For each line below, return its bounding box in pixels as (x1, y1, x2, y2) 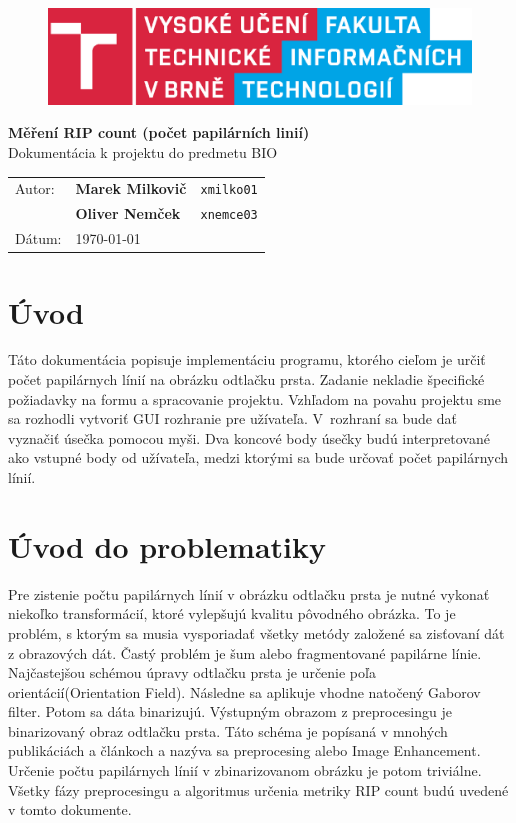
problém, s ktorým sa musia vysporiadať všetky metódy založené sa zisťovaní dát (8, 622, 505, 643)
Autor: (15, 178, 55, 199)
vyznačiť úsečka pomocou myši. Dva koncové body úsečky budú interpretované (8, 427, 490, 448)
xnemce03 (200, 208, 258, 223)
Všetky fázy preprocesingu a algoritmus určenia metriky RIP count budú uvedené (8, 779, 509, 800)
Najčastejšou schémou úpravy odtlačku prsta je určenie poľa (8, 662, 376, 683)
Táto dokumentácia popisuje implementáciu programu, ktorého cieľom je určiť (8, 349, 486, 370)
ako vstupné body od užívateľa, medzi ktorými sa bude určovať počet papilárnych (8, 447, 509, 468)
